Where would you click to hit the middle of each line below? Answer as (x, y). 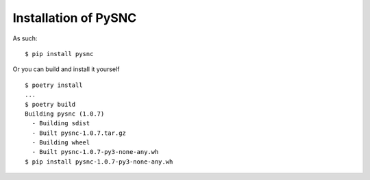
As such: (25, 38)
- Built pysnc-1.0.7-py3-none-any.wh (95, 152)
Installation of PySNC (75, 18)
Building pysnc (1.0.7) (65, 114)
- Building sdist (61, 124)
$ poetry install (54, 85)
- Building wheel (61, 143)
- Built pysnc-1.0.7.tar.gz (79, 133)
